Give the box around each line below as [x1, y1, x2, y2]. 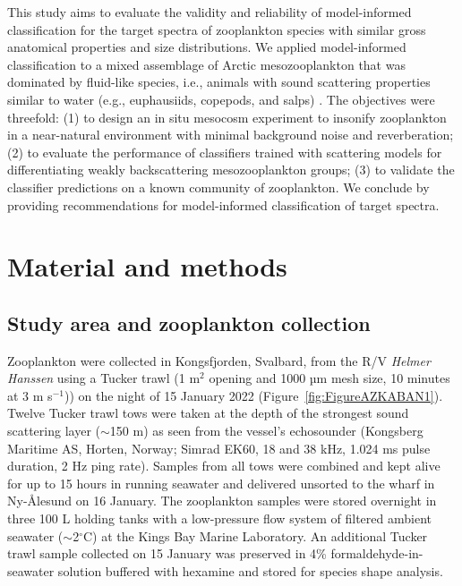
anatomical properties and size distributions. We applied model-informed [7, 38, 406, 56]
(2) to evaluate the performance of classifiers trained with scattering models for [7, 142, 442, 161]
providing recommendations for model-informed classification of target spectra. [7, 195, 440, 214]
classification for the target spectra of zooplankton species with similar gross [7, 20, 426, 38]
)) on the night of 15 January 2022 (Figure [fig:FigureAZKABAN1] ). [64, 386, 443, 404]
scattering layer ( [7, 421, 100, 440]
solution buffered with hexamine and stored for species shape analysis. [57, 561, 443, 580]
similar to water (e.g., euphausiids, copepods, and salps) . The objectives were [7, 89, 435, 108]
